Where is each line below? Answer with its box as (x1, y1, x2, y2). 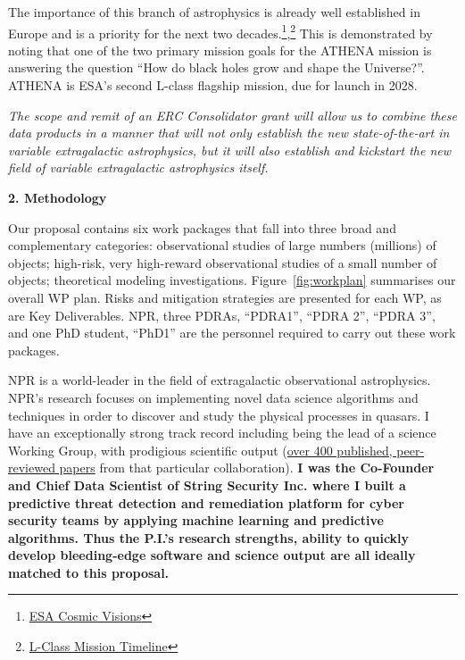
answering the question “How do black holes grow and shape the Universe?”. (8, 58, 425, 77)
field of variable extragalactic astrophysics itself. (8, 158, 269, 177)
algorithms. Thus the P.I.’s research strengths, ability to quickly (8, 528, 410, 547)
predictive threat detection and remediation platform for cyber (8, 493, 404, 512)
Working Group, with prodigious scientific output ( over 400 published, (8, 440, 393, 459)
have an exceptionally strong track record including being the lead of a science (8, 423, 436, 442)
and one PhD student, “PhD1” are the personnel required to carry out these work (8, 323, 456, 342)
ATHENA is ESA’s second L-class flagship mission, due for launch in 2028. (8, 76, 418, 95)
